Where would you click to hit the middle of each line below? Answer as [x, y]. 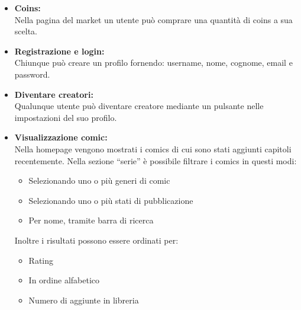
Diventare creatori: [54, 94]
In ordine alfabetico [64, 280]
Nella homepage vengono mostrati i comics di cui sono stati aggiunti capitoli [153, 148]
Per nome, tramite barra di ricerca [91, 220]
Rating [41, 260]
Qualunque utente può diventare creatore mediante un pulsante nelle [139, 106]
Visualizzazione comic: [61, 137]
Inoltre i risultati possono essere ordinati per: [96, 240]
